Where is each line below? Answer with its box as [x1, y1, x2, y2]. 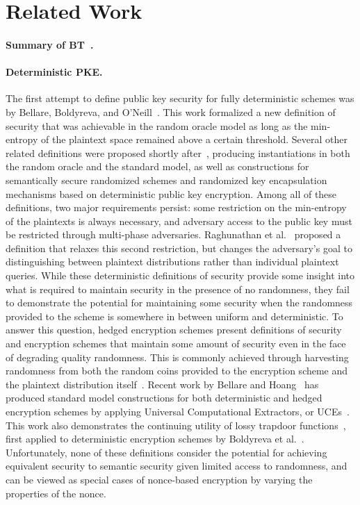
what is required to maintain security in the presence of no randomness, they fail [6, 281, 350, 296]
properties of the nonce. [6, 486, 106, 500]
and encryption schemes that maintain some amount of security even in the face [6, 336, 346, 351]
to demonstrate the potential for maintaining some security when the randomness [6, 295, 353, 310]
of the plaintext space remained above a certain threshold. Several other [40, 132, 347, 147]
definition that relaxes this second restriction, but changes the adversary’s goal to [6, 240, 352, 255]
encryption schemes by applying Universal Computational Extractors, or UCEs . [6, 404, 350, 419]
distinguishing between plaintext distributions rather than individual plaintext [6, 254, 339, 269]
